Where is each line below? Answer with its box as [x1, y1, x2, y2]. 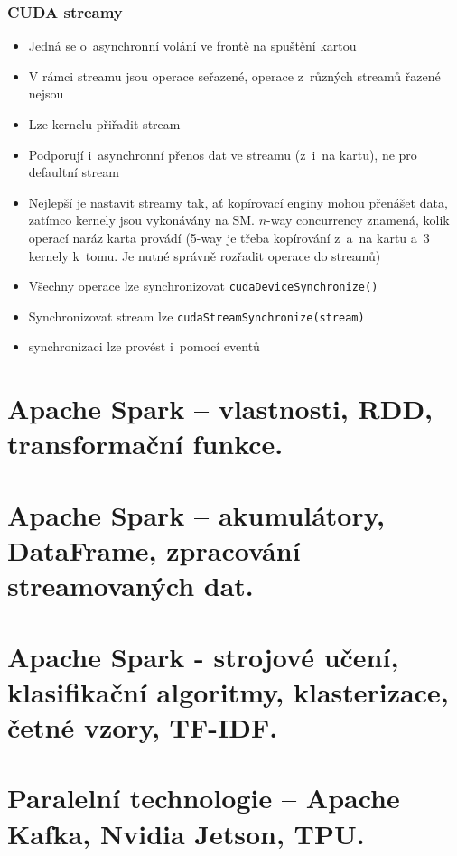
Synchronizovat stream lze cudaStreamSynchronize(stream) [28, 306, 365, 325]
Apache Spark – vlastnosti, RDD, [7, 390, 434, 427]
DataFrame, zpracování [7, 532, 301, 568]
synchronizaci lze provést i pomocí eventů [28, 337, 260, 356]
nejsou [28, 84, 64, 103]
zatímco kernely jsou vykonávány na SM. [28, 210, 255, 229]
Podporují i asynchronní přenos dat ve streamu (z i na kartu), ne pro [28, 144, 417, 163]
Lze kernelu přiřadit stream [28, 115, 181, 133]
